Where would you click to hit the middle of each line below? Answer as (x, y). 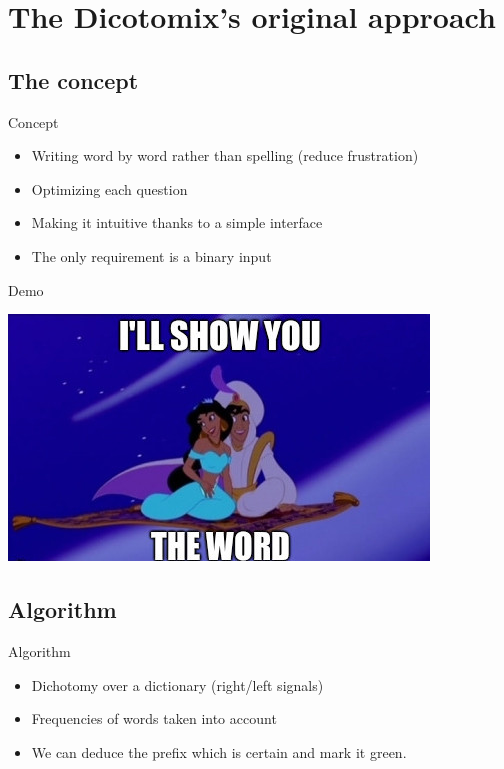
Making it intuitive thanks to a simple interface (177, 222)
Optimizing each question (109, 188)
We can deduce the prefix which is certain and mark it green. (219, 751)
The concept (73, 79)
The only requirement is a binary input (151, 255)
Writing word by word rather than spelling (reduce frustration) (225, 155)
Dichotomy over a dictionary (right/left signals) (177, 684)
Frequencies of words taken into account (154, 718)
